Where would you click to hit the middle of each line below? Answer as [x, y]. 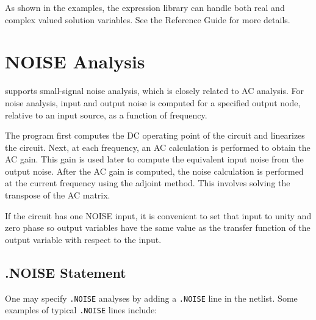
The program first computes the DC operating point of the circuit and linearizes [155, 135]
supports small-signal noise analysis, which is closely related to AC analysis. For [154, 91]
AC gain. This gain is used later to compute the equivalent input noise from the [154, 159]
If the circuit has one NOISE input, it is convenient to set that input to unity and [158, 215]
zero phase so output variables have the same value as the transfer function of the [158, 227]
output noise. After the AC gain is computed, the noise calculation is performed [154, 171]
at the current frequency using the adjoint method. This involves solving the [148, 183]
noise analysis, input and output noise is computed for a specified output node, [153, 102]
